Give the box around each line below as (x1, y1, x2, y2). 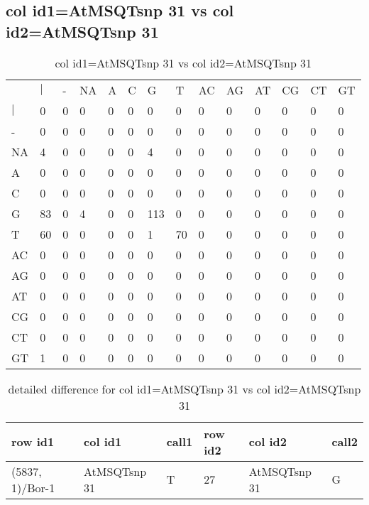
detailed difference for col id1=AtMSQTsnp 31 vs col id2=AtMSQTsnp (8, 380, 361, 397)
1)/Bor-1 (11, 479, 55, 496)
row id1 (11, 433, 55, 450)
